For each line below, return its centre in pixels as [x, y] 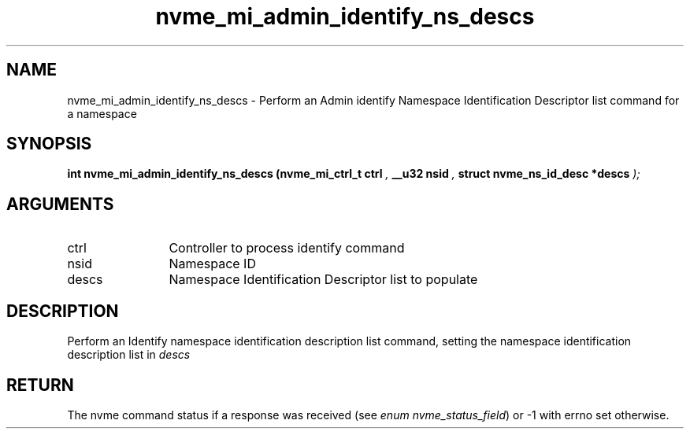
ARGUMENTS [60, 204]
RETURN [40, 385]
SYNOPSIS [49, 144]
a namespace [102, 113]
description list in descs [129, 355]
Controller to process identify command [287, 248]
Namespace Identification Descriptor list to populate [323, 280]
